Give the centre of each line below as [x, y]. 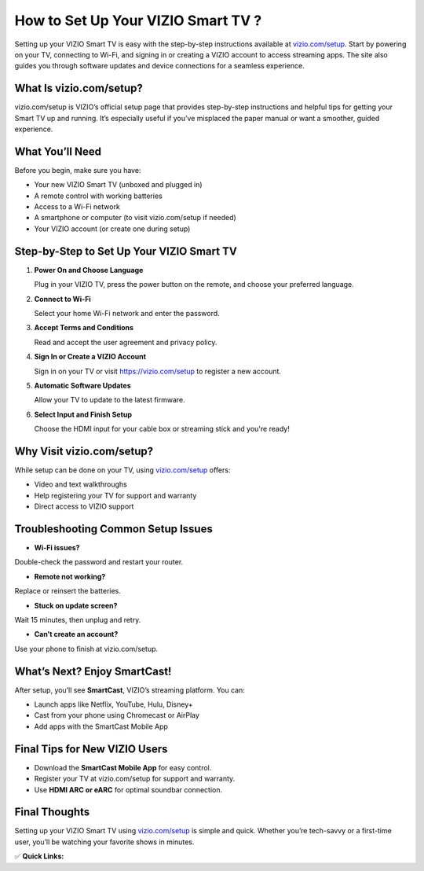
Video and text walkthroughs [80, 484]
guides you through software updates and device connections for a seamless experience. [160, 66]
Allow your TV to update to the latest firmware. [110, 400]
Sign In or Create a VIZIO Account [90, 357]
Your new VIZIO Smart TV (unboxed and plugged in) [119, 185]
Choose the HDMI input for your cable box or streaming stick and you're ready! [162, 429]
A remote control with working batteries [98, 196]
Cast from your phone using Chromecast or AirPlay [117, 715]
